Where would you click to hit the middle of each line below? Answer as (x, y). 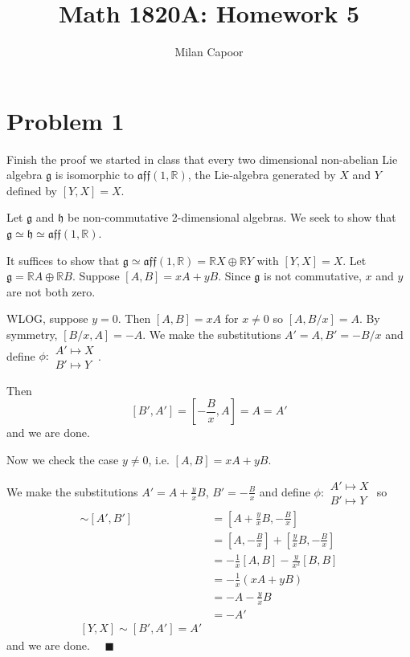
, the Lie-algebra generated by (262, 175)
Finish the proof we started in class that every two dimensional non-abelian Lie (202, 159)
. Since (234, 276)
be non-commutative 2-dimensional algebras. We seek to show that (232, 217)
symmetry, (32, 334)
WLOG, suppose (47, 318)
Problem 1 (66, 120)
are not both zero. (51, 291)
